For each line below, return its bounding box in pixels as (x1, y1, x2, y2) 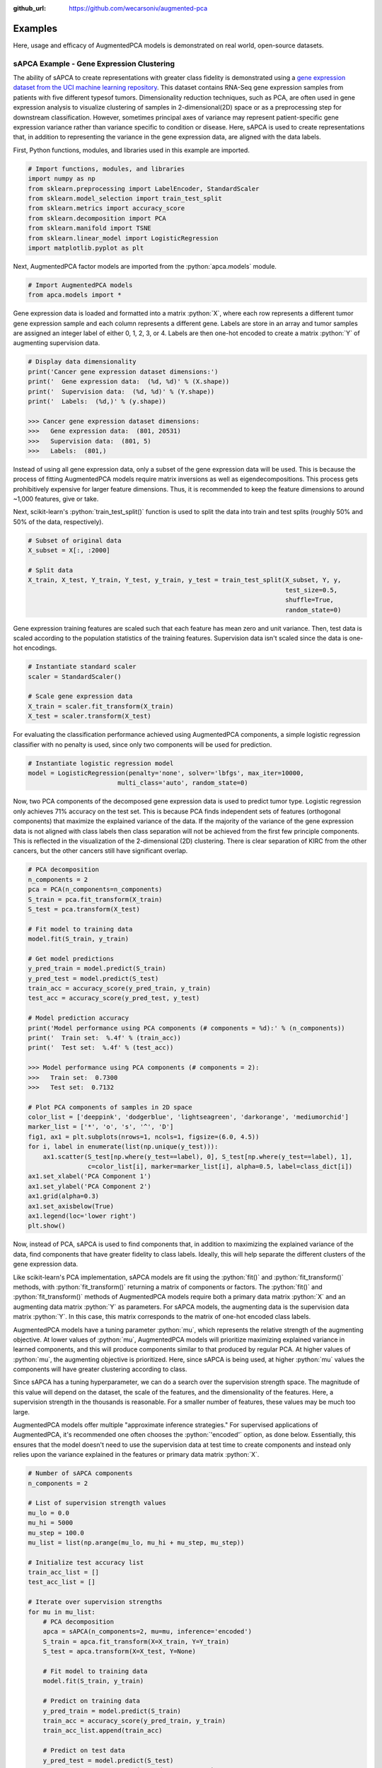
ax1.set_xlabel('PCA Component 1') (28, 1173, 151, 1180)
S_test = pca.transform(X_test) (28, 905, 141, 913)
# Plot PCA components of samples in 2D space (28, 1103, 192, 1111)
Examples (13, 22, 58, 35)
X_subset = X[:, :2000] (28, 547, 111, 554)
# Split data (28, 566, 74, 574)
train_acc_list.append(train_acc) (42, 1726, 163, 1735)
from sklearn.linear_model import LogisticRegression (28, 234, 219, 242)
